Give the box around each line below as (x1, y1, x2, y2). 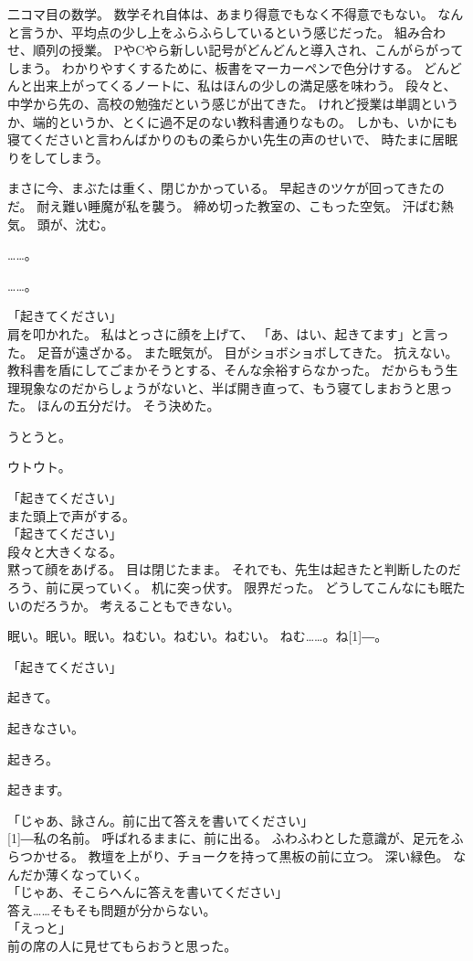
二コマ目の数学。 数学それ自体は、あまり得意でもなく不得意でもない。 (7, 5, 434, 23)
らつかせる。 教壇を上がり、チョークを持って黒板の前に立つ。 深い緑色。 (7, 846, 449, 865)
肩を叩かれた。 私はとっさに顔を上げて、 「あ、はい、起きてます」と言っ (7, 324, 449, 343)
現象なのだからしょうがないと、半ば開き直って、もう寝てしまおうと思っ (19, 378, 453, 397)
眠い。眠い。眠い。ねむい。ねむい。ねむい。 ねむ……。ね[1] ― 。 (7, 626, 388, 646)
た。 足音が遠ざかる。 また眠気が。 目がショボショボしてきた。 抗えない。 (7, 342, 458, 361)
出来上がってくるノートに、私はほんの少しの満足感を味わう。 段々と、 (32, 76, 457, 95)
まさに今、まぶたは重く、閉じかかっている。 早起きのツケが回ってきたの (7, 178, 445, 198)
